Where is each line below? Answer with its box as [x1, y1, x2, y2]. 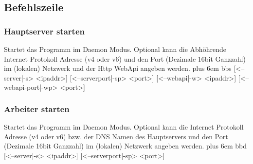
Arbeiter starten [4, 102, 70, 115]
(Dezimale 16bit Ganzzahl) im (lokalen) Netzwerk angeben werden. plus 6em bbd [4, 141, 247, 151]
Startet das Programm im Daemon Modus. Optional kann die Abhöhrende [4, 44, 226, 54]
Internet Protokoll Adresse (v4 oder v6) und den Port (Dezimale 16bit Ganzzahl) [4, 53, 246, 64]
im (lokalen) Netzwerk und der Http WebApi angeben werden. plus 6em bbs [4, 63, 232, 73]
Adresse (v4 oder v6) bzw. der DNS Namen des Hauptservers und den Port [4, 131, 228, 141]
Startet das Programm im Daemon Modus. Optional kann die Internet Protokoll [4, 122, 244, 132]
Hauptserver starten [4, 25, 85, 37]
